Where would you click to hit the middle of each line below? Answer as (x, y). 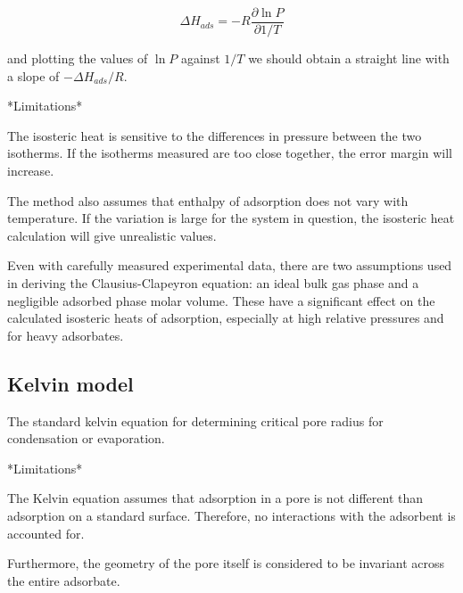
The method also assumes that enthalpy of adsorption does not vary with (208, 200)
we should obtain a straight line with (349, 58)
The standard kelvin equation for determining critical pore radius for (195, 420)
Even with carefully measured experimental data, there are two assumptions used (230, 265)
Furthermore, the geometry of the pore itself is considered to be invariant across (226, 563)
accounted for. (46, 533)
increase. (31, 171)
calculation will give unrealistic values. (112, 235)
